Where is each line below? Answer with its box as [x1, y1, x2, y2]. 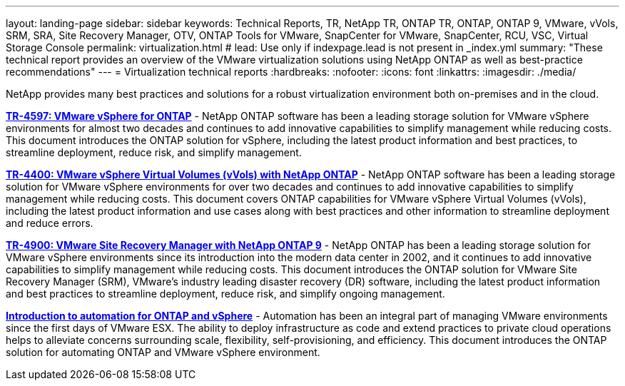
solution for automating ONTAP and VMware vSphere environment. [6, 346, 320, 358]
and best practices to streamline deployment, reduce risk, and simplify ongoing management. [6, 288, 445, 300]
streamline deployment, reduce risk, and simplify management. [6, 146, 302, 158]
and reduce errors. [6, 217, 93, 229]
